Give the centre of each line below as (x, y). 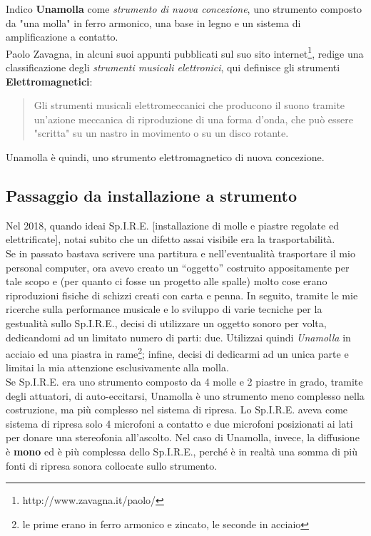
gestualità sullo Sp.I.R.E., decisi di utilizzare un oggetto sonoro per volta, (166, 323)
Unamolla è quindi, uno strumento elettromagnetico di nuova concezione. (165, 157)
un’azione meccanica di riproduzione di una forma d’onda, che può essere (193, 119)
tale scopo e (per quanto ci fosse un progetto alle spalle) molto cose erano (167, 281)
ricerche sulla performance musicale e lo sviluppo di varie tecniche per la (164, 309)
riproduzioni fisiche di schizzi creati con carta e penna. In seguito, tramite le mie (182, 295)
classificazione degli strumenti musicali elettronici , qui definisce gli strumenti (173, 67)
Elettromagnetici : (49, 81)
